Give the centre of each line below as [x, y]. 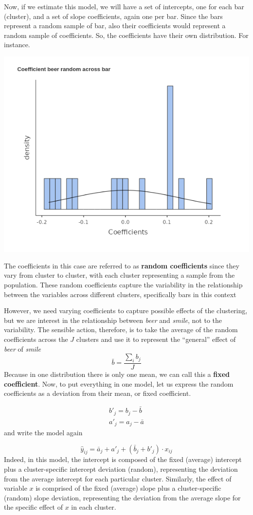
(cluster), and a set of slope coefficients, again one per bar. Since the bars [113, 16]
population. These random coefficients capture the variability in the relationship [123, 285]
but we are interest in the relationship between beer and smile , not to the [113, 320]
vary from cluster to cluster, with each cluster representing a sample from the [119, 275]
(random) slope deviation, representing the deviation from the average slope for [122, 497]
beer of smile [22, 348]
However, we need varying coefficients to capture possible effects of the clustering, [126, 311]
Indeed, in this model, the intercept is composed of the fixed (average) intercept [123, 459]
